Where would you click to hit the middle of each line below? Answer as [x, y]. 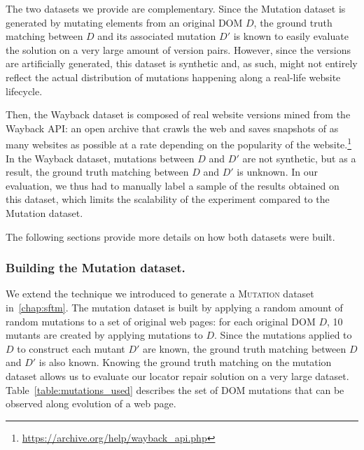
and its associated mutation [157, 36]
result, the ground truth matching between [97, 172]
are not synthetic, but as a [299, 158]
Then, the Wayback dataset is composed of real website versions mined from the [178, 114]
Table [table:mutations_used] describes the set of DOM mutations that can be [175, 389]
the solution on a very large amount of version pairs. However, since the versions [178, 49]
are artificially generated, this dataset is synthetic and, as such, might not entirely [182, 63]
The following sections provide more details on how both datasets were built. [170, 236]
